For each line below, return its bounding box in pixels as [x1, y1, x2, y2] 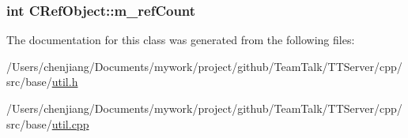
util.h [51, 73, 78, 90]
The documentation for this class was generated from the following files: [6, 32, 355, 48]
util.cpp [51, 115, 89, 132]
